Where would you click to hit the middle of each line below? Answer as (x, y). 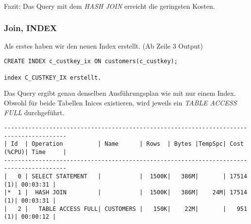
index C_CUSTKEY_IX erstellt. (53, 78)
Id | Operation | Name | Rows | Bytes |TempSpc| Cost (127, 144)
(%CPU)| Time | (35, 152)
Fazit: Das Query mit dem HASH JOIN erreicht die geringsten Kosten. (109, 6)
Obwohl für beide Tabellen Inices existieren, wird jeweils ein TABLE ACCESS (120, 102)
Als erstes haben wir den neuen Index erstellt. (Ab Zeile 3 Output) (103, 45)
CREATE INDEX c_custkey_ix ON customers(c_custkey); (91, 61)
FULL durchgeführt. (34, 112)
